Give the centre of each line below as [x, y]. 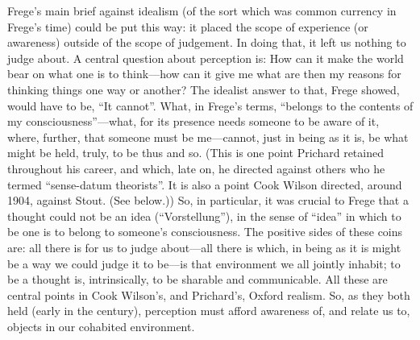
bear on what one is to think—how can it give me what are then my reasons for [204, 74]
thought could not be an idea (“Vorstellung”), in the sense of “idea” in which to [204, 216]
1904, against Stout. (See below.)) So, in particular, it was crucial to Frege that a [208, 200]
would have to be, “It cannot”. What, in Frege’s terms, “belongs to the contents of [210, 105]
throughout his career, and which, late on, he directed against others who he [196, 168]
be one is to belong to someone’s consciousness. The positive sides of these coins [205, 232]
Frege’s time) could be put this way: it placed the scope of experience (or [188, 26]
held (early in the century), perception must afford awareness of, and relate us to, [209, 311]
